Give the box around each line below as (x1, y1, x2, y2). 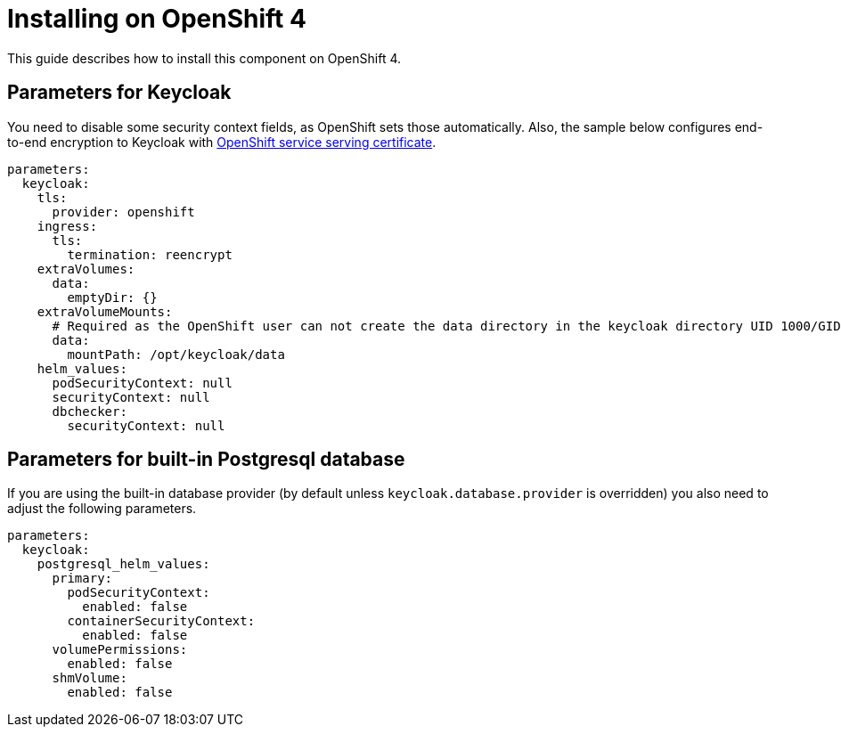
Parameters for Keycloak (7, 81, 232, 104)
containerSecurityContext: (67, 614, 256, 629)
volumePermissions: (52, 642, 188, 657)
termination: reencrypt (67, 247, 233, 262)
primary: (52, 571, 113, 586)
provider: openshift (52, 204, 195, 219)
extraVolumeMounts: (37, 304, 173, 319)
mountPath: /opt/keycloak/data (67, 347, 285, 362)
